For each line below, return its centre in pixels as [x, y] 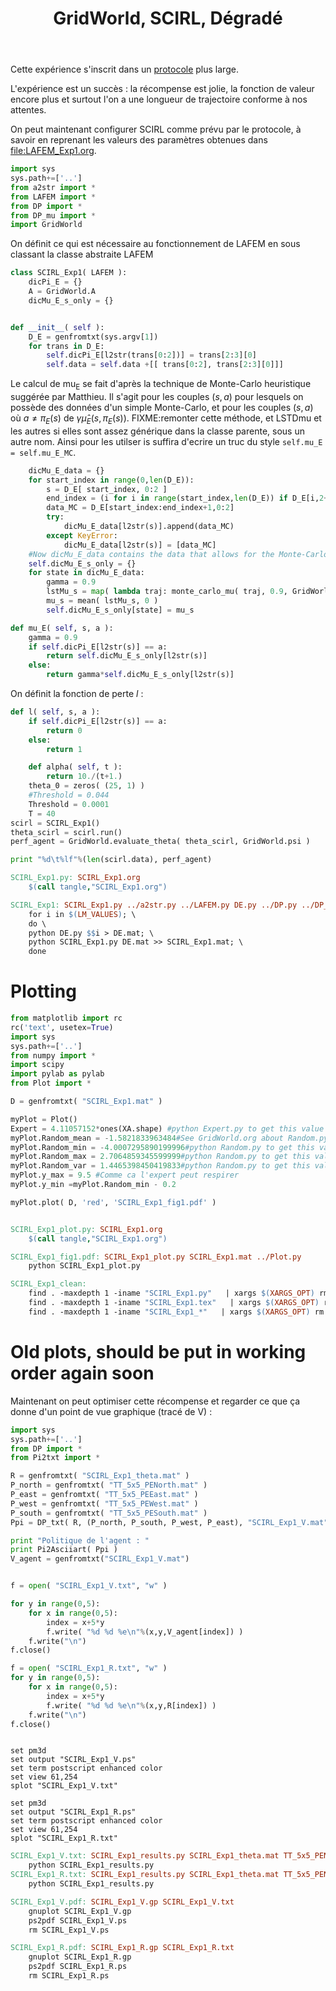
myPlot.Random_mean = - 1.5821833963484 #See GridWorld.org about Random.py [169, 1138]
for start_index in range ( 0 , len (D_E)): [111, 480]
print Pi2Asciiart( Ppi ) [64, 1550]
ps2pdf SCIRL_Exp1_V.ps [78, 1920]
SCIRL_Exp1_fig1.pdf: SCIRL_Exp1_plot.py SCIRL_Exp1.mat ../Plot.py [156, 1257]
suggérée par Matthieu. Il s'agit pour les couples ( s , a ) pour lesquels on [157, 396]
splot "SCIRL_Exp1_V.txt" [64, 1786]
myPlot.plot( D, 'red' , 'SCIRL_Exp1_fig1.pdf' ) [113, 1202]
